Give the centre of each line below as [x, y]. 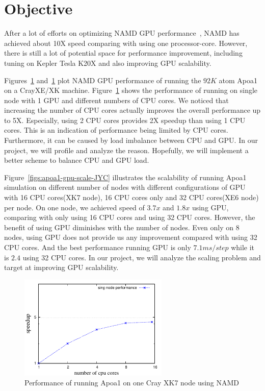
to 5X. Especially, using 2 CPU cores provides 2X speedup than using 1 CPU [125, 120]
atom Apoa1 [238, 80]
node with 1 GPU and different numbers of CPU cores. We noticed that [116, 100]
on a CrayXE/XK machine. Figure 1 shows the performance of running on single [131, 90]
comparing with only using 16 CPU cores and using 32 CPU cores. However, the [130, 217]
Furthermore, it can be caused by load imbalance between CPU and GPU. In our [131, 140]
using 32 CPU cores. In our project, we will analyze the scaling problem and [142, 257]
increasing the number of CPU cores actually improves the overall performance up [132, 110]
